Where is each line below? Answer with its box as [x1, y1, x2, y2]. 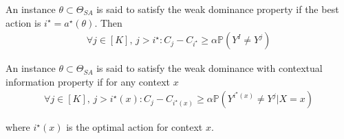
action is [6, 15, 41, 29]
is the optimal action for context [66, 120, 203, 134]
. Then [94, 15, 122, 29]
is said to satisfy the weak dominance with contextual [96, 61, 323, 75]
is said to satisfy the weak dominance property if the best [96, 2, 339, 16]
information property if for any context [6, 74, 170, 88]
